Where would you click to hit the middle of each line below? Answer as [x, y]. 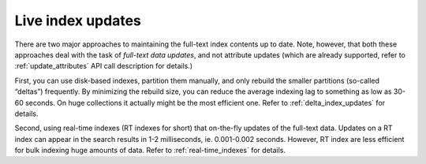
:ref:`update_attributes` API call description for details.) [104, 66]
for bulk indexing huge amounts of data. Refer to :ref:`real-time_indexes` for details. [150, 151]
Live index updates [78, 20]
